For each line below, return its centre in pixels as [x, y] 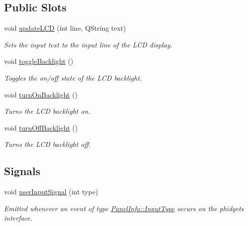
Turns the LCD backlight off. [47, 144]
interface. [18, 218]
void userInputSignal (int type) [51, 192]
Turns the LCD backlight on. [47, 111]
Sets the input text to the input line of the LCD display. [88, 44]
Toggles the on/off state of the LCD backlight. [73, 77]
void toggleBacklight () [39, 61]
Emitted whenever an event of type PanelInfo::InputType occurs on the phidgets [124, 208]
